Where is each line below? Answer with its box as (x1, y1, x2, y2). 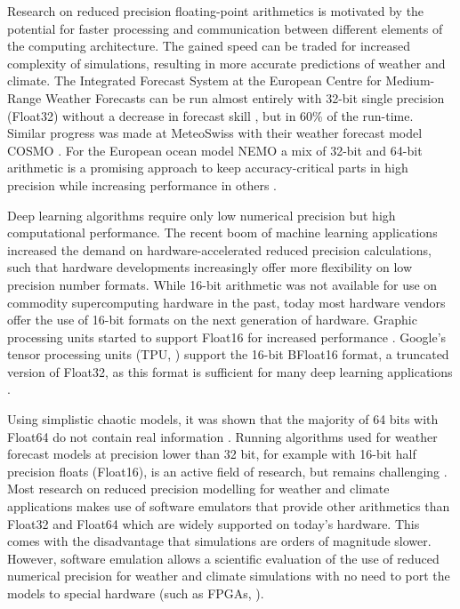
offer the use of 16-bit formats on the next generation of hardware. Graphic (7, 310, 417, 329)
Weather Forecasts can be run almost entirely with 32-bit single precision (44, 88, 445, 107)
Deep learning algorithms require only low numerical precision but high (7, 205, 396, 224)
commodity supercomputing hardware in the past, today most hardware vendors (7, 292, 446, 311)
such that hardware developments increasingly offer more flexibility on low (7, 258, 413, 276)
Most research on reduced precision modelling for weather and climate (7, 479, 390, 498)
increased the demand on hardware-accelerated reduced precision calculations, (7, 240, 432, 259)
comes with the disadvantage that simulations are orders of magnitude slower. (7, 532, 432, 550)
